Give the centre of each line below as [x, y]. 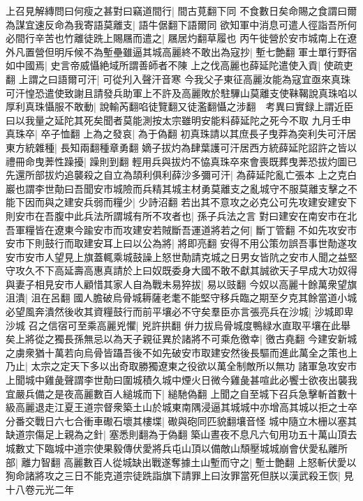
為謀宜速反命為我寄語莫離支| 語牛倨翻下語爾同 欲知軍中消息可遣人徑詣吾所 [177, 24]
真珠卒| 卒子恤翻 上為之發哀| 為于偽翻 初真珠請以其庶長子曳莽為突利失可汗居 [181, 134]
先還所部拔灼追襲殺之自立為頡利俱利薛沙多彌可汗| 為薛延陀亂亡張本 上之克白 [181, 175]
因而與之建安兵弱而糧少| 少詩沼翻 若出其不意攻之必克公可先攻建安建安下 [191, 202]
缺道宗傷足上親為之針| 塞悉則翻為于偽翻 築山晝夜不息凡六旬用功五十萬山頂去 [181, 434]
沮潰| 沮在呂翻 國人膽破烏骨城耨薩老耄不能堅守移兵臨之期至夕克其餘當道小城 [181, 298]
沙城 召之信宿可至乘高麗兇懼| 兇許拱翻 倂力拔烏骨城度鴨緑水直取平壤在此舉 [178, 325]
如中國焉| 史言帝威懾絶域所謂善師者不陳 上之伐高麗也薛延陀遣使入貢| [163, 65]
